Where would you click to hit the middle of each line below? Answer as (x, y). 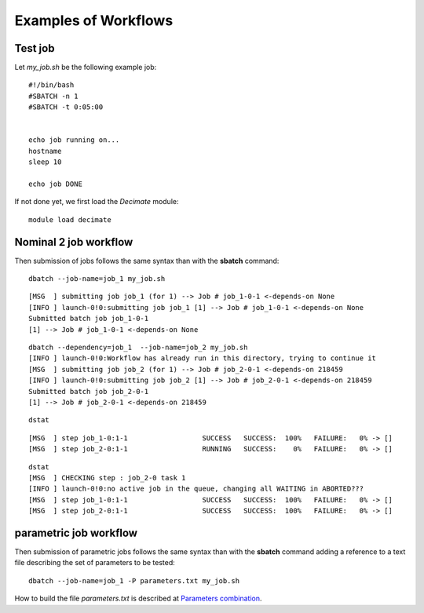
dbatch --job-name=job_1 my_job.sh (97, 279)
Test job (35, 48)
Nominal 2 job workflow (74, 242)
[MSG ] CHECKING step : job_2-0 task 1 (107, 478)
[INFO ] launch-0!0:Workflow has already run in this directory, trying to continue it (203, 358)
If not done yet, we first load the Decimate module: (97, 202)
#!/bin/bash (51, 85)
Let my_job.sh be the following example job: (86, 68)
